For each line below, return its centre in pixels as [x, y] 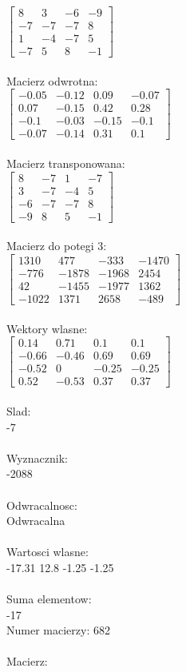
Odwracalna [36, 521]
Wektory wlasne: [47, 328]
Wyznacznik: [38, 457]
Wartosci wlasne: [47, 552]
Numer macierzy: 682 [58, 630]
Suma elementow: [49, 599]
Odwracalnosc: [42, 505]
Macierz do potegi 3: [57, 246]
